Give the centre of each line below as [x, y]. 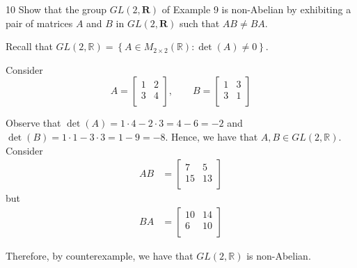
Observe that [33, 123]
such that [199, 23]
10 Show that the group [56, 9]
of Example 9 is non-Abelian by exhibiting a [256, 9]
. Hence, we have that [212, 136]
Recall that [29, 46]
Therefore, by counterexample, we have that [100, 255]
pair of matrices [39, 23]
